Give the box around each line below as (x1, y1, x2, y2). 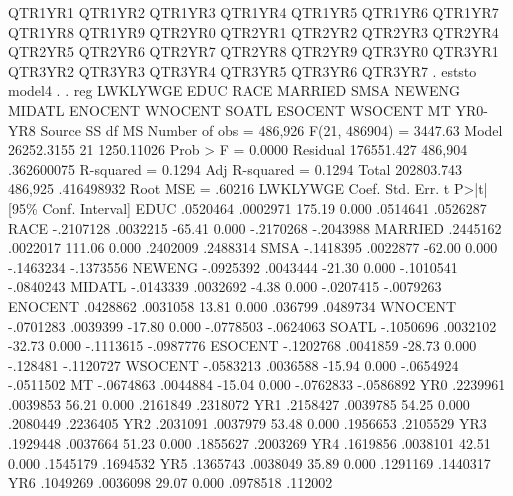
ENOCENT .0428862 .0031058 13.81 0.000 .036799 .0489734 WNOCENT (8, 295, 457, 316)
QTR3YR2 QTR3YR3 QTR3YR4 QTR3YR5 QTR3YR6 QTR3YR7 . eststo (8, 60, 477, 81)
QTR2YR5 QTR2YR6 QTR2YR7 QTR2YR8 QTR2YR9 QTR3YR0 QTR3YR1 (8, 41, 499, 62)
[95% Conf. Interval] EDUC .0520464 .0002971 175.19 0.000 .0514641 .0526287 (8, 197, 487, 218)
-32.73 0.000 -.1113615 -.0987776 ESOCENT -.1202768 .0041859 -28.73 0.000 (8, 335, 477, 356)
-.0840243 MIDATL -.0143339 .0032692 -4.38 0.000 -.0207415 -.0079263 (8, 276, 442, 297)
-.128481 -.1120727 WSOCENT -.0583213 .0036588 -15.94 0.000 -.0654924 (8, 354, 459, 375)
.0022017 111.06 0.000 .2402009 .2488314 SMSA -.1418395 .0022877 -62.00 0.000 (8, 237, 498, 258)
